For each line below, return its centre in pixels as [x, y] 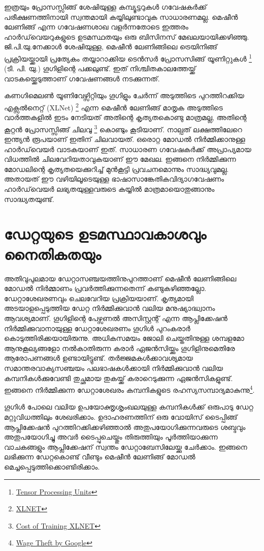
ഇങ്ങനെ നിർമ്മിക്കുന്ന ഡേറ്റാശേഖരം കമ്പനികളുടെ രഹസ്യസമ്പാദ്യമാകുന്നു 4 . [129, 389]
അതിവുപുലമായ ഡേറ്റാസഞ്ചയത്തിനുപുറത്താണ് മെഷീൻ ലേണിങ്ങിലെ [120, 278]
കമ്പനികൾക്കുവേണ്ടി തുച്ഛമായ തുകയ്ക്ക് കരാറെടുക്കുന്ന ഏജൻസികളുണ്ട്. [119, 378]
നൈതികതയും [53, 254]
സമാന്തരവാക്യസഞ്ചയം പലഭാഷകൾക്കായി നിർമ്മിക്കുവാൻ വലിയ [114, 368]
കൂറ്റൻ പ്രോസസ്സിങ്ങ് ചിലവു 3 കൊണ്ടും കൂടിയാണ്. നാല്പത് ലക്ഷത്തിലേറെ [123, 128]
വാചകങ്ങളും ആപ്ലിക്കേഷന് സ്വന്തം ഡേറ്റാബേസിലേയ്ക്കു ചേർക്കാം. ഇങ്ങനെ [126, 446]
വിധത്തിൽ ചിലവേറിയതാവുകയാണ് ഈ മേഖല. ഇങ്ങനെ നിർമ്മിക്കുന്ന [120, 159]
